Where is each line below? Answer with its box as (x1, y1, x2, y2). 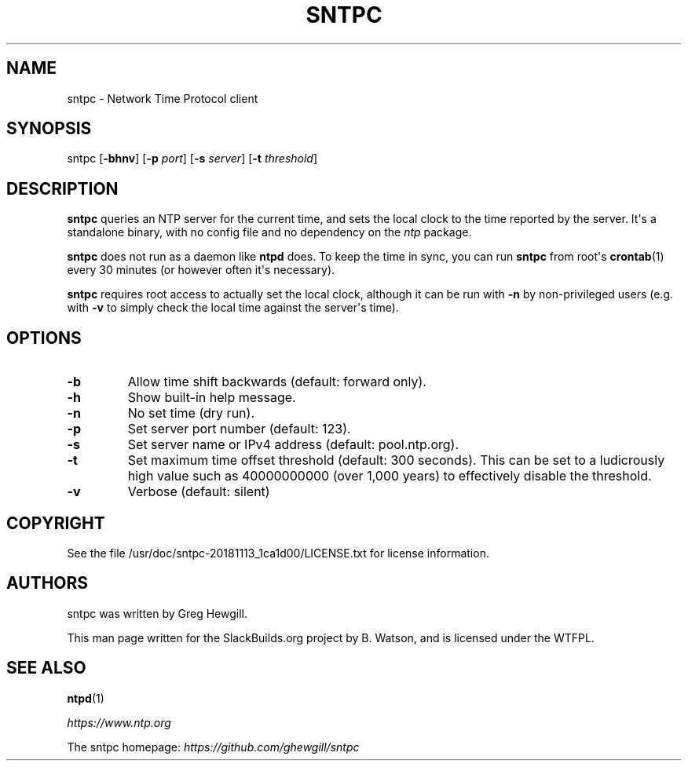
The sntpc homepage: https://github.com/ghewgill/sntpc (67, 740, 360, 754)
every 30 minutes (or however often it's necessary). (67, 263, 335, 277)
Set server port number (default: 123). (127, 421, 351, 437)
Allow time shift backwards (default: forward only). (127, 374, 426, 390)
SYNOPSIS (6, 119, 92, 139)
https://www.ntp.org (67, 715, 171, 729)
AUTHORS (6, 573, 89, 594)
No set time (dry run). (127, 405, 254, 422)
